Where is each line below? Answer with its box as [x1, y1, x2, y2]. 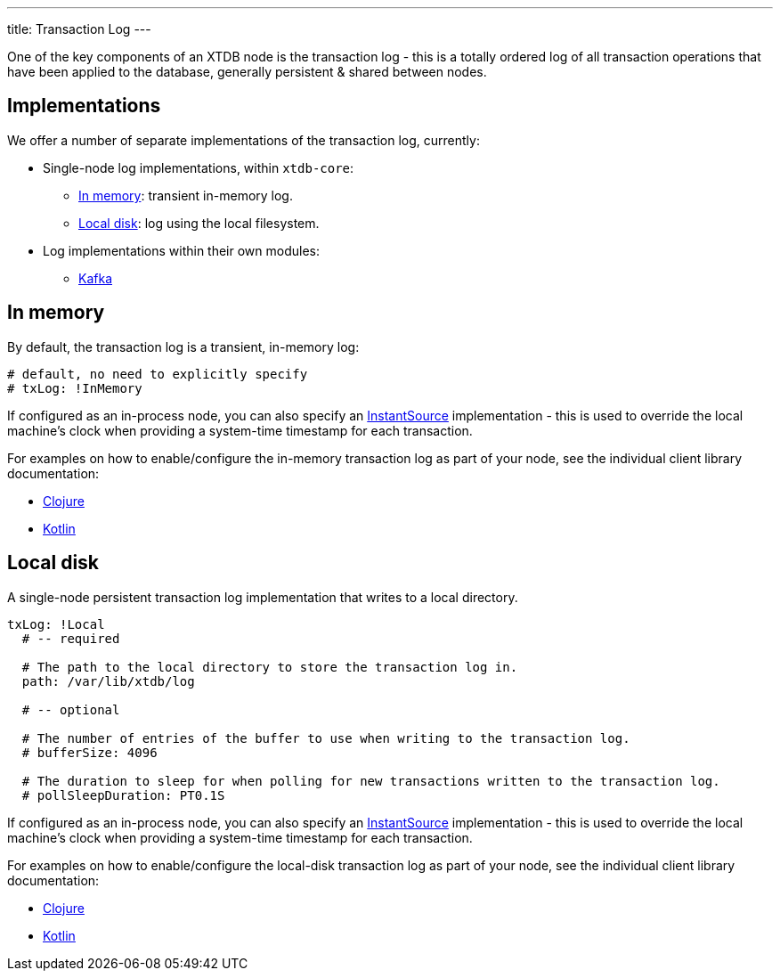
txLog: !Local [7, 616, 105, 632]
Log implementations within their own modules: [43, 242, 321, 258]
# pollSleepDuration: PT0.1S [21, 787, 225, 803]
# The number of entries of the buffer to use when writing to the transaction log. [21, 730, 630, 746]
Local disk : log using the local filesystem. [78, 215, 320, 231]
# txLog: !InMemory [7, 380, 142, 395]
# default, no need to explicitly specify [7, 366, 308, 381]
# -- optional [21, 702, 120, 717]
